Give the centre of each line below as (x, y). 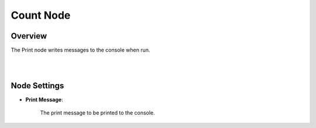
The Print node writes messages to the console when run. (80, 50)
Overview (29, 36)
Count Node (41, 15)
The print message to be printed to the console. (97, 113)
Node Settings (37, 86)
